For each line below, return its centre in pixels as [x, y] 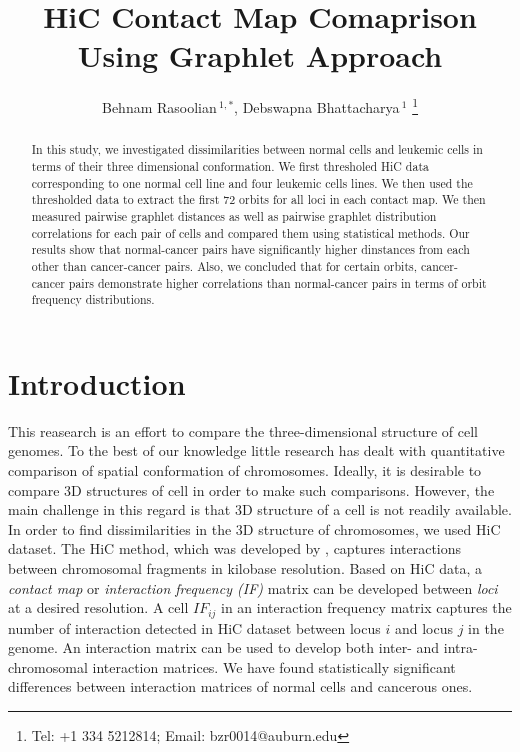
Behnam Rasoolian [159, 106]
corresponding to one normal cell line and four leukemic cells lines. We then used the [252, 182]
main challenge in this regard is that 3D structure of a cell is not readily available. [260, 509]
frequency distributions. [93, 299]
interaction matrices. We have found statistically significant [274, 666]
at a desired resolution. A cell [98, 607]
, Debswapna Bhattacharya [317, 106]
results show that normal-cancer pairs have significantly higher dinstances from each [250, 249]
